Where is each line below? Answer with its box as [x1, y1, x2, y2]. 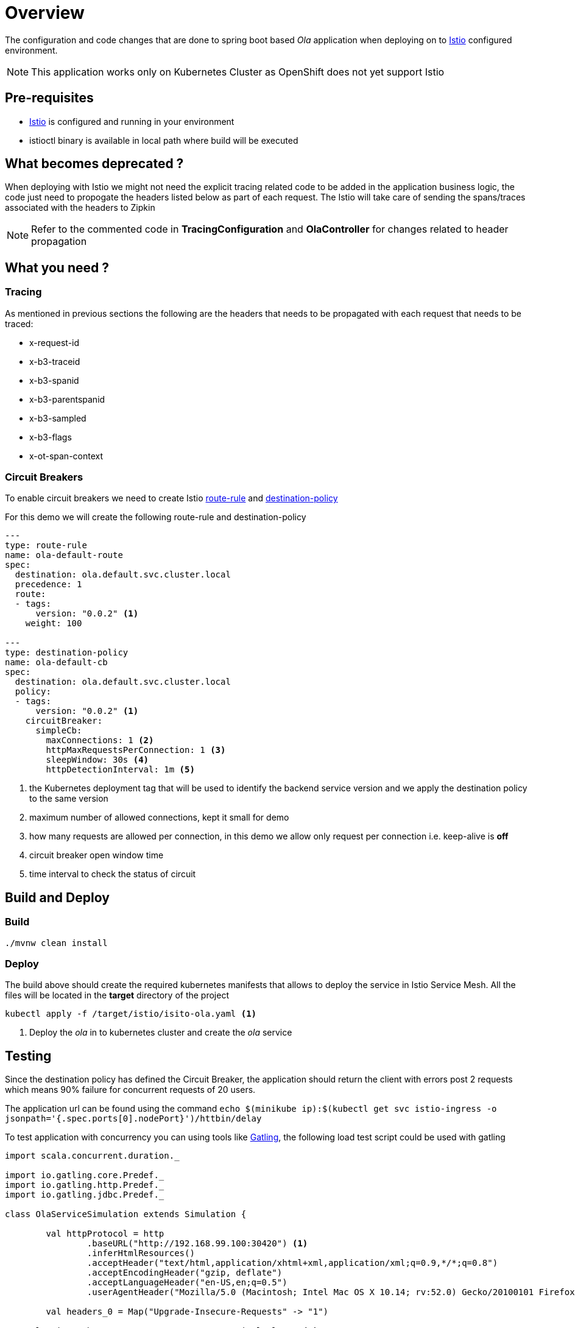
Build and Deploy [5, 889, 110, 905]
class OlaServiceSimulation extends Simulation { [5, 1209, 247, 1220]
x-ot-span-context [29, 450, 104, 461]
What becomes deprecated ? [5, 156, 184, 172]
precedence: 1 [15, 579, 82, 590]
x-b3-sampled [29, 412, 86, 423]
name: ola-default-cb [5, 657, 108, 668]
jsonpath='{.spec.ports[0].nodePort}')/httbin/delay [5, 1114, 262, 1124]
